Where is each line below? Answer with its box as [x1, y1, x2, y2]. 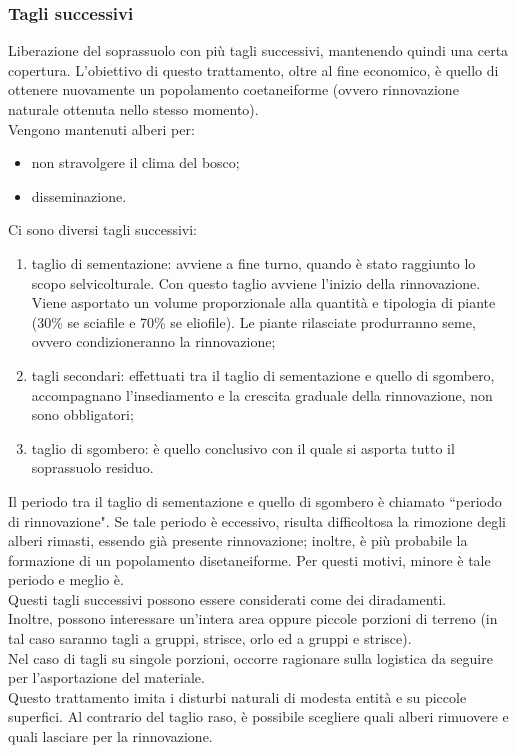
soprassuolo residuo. [31, 457, 154, 478]
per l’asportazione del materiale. [8, 667, 205, 688]
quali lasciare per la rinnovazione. [8, 726, 213, 747]
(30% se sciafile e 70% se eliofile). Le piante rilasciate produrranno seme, [31, 311, 476, 332]
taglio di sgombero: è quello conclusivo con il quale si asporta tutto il [31, 437, 455, 458]
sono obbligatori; [31, 404, 134, 425]
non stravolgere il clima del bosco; [31, 152, 240, 173]
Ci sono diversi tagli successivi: [8, 219, 198, 240]
